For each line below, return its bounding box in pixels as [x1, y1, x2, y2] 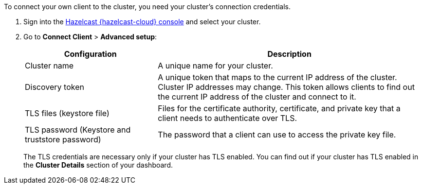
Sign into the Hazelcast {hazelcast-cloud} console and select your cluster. [23, 17, 261, 26]
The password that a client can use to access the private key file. [158, 130, 396, 139]
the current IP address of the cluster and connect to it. [158, 92, 356, 102]
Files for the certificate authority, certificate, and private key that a [158, 103, 401, 113]
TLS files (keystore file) [25, 108, 110, 118]
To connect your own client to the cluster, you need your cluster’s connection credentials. [4, 2, 291, 11]
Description [267, 49, 312, 59]
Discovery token [25, 82, 84, 92]
